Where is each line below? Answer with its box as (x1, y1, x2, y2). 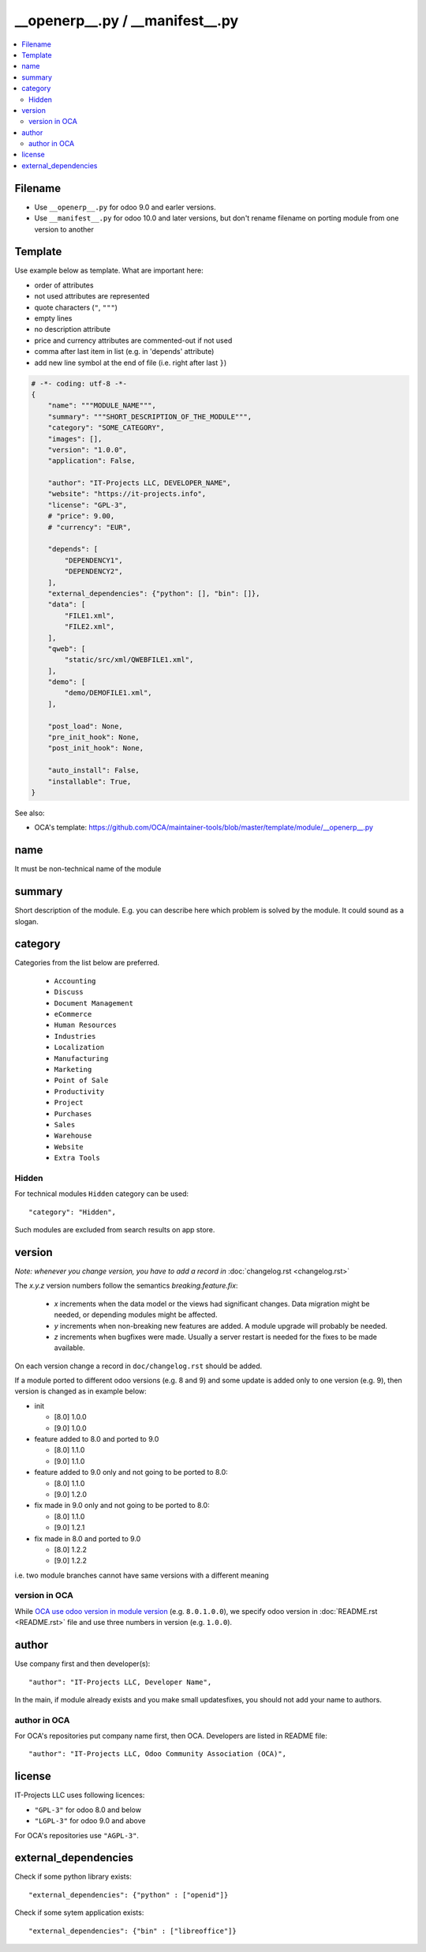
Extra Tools (54, 1153, 100, 1163)
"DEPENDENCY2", (64, 567, 124, 576)
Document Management (54, 999, 134, 1007)
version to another (34, 224, 95, 234)
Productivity (54, 1087, 105, 1096)
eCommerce (54, 1010, 92, 1019)
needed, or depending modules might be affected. (54, 1310, 218, 1319)
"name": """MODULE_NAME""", (47, 401, 157, 410)
